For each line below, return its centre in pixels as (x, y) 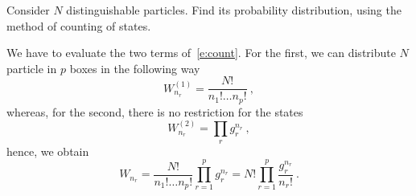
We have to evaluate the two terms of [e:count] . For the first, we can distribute (201, 53)
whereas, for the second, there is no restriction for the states (155, 111)
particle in (32, 68)
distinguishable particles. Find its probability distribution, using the (234, 10)
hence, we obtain (48, 151)
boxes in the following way (135, 68)
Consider (28, 10)
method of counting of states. (79, 25)
